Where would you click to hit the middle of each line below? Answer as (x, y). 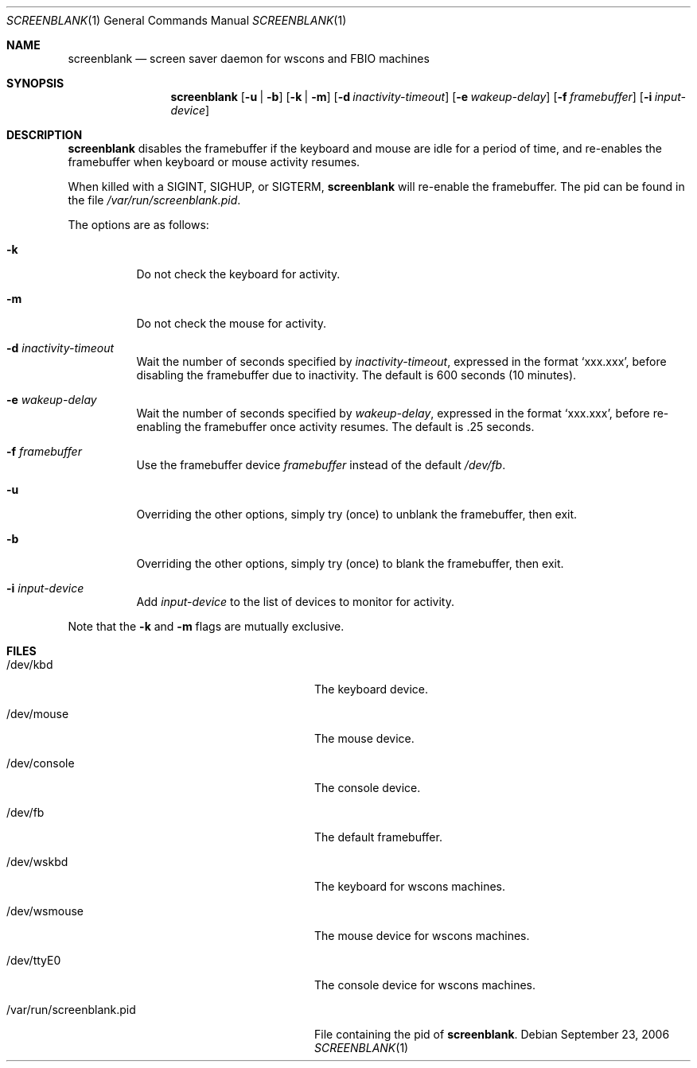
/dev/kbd (30, 664)
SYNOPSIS (35, 83)
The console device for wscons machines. (425, 985)
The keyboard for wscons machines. (410, 886)
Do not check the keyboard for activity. (238, 274)
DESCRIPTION (45, 135)
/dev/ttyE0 (34, 960)
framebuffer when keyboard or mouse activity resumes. (214, 162)
